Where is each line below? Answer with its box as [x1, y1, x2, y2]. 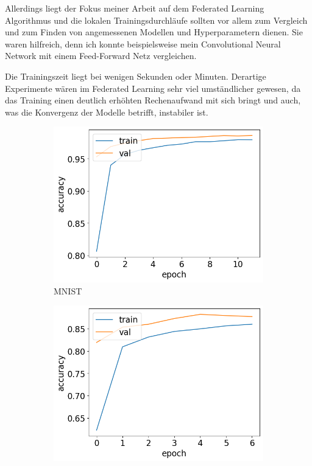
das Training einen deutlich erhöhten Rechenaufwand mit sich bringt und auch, [5, 94, 301, 106]
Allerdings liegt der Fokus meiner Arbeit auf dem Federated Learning [5, 2, 264, 14]
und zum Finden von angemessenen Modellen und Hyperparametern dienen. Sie [5, 26, 303, 38]
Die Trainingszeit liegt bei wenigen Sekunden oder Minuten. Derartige [5, 69, 266, 82]
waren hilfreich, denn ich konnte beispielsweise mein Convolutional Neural [5, 37, 281, 50]
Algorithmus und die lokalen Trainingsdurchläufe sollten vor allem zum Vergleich [5, 13, 308, 26]
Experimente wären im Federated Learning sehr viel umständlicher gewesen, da [5, 82, 301, 94]
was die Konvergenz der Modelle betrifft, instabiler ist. [5, 105, 208, 118]
